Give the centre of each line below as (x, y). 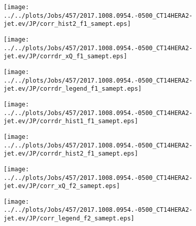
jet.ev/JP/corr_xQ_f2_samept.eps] (62, 186)
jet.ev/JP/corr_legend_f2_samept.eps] (69, 219)
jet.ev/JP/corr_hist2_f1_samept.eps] (67, 24)
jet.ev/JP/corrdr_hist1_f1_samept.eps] (71, 121)
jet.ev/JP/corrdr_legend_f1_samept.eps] (73, 89)
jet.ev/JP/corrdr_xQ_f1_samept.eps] (66, 56)
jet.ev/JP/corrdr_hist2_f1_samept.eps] (71, 154)
